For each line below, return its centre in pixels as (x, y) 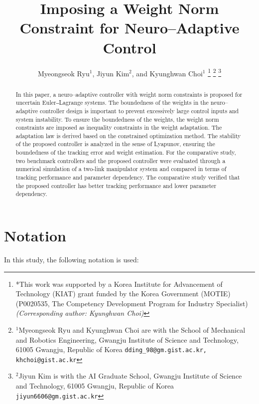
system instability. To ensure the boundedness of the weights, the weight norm (117, 119)
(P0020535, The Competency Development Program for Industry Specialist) (132, 303)
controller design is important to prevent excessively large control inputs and (139, 110)
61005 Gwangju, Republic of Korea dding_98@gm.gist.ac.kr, (111, 349)
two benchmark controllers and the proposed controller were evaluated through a (121, 160)
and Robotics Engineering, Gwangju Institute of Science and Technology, (127, 339)
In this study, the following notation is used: (71, 260)
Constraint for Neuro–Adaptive (129, 28)
